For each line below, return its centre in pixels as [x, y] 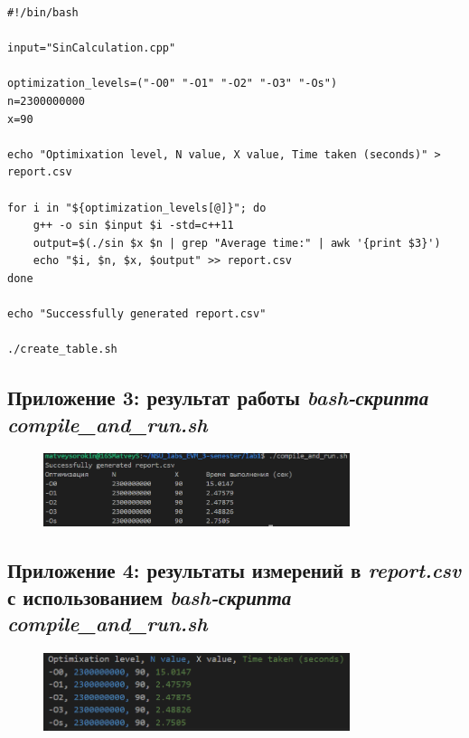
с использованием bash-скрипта [150, 596]
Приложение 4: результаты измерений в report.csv [234, 570]
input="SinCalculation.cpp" [92, 48]
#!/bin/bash [43, 13]
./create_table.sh [62, 350]
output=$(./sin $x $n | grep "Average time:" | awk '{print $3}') [237, 243]
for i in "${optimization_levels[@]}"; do [137, 208]
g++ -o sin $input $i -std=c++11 [133, 226]
